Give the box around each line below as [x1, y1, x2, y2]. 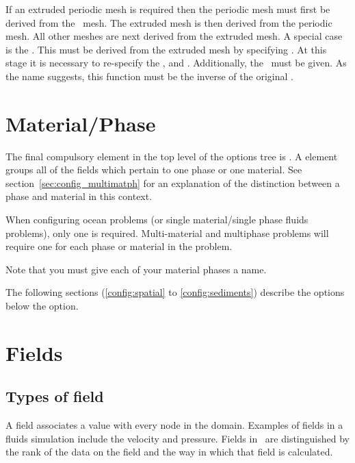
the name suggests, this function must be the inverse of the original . [5, 68, 293, 83]
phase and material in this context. [5, 189, 153, 203]
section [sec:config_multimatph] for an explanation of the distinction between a [5, 175, 340, 190]
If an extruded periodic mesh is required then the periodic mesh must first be [5, 2, 330, 16]
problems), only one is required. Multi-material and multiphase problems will [5, 225, 329, 240]
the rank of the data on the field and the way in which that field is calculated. [5, 445, 333, 459]
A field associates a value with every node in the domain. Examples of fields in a [5, 418, 343, 432]
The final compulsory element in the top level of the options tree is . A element [5, 149, 338, 163]
